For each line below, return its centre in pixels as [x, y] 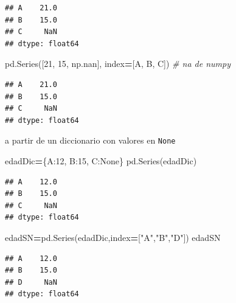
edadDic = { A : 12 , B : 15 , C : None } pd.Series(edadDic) [101, 161]
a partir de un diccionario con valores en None [90, 140]
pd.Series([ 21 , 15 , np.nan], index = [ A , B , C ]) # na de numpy [118, 64]
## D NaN [31, 282]
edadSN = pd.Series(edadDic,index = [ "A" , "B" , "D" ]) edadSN [113, 237]
